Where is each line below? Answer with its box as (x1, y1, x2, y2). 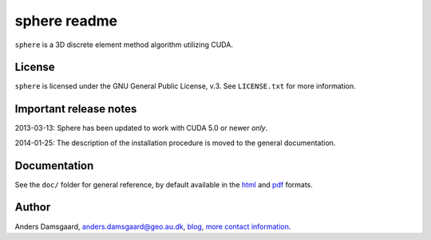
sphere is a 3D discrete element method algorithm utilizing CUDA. (14, 40, 233, 49)
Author (14, 200, 51, 214)
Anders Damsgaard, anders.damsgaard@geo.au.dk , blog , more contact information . (14, 222, 291, 231)
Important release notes (14, 102, 137, 116)
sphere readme (14, 12, 118, 30)
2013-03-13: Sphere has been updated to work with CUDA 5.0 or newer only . (14, 124, 268, 133)
